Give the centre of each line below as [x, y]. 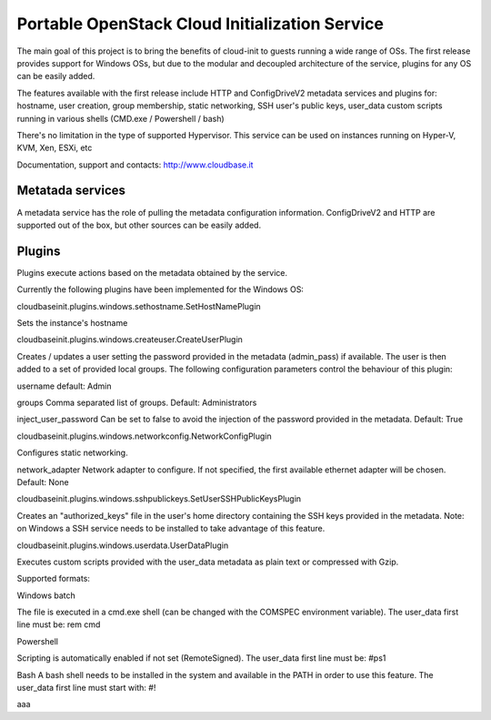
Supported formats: [54, 579]
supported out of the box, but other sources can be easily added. [139, 225]
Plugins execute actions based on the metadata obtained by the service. [152, 272]
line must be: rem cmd [59, 624]
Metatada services [71, 191]
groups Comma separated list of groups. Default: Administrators [137, 402]
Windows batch [46, 595]
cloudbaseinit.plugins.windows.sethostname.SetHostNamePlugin [139, 306]
